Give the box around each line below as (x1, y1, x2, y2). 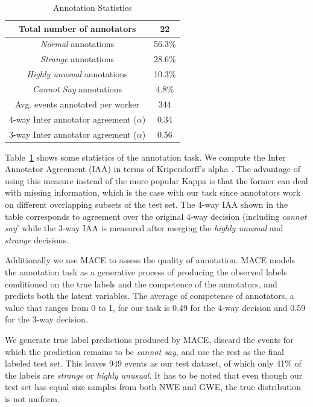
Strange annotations (40, 53, 115, 65)
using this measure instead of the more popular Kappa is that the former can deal (5, 174, 308, 187)
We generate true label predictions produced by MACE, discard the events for (5, 333, 294, 345)
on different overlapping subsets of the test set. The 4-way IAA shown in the (5, 197, 288, 210)
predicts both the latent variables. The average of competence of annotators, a (5, 289, 294, 302)
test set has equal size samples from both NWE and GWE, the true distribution (5, 380, 302, 393)
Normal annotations (40, 37, 115, 50)
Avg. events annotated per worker (15, 97, 139, 110)
